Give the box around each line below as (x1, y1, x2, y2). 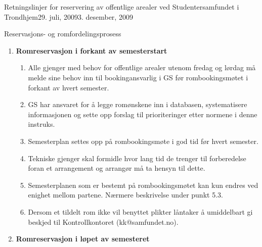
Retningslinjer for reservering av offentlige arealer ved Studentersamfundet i (4, 2, 239, 12)
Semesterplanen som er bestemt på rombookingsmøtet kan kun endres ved (28, 179, 258, 190)
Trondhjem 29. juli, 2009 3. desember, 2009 (4, 11, 133, 22)
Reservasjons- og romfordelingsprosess (4, 28, 121, 39)
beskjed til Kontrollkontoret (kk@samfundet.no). (28, 216, 179, 227)
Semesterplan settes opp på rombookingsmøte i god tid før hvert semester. (28, 135, 258, 146)
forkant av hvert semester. (28, 82, 109, 92)
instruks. (28, 119, 55, 129)
